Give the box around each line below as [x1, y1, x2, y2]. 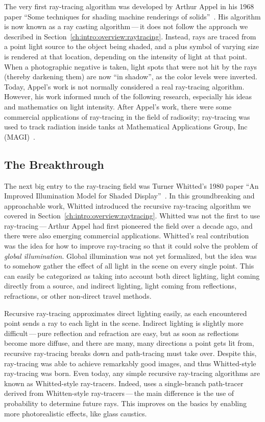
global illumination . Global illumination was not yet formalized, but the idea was [4, 250, 257, 261]
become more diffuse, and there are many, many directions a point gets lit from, [4, 338, 254, 348]
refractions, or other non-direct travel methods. [4, 291, 152, 301]
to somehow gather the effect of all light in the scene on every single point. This [4, 260, 254, 271]
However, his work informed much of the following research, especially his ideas [4, 91, 252, 102]
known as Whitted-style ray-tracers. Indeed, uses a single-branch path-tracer [4, 377, 244, 388]
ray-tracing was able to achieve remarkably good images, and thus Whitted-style [4, 358, 256, 368]
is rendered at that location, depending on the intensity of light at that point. [4, 51, 247, 61]
